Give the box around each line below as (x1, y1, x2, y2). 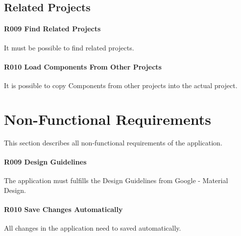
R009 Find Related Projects (4, 24, 101, 34)
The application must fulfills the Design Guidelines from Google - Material (4, 175, 228, 186)
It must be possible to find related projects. (4, 42, 134, 52)
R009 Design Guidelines (4, 156, 87, 166)
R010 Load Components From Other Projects (4, 61, 162, 71)
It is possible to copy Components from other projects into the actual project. (4, 80, 238, 90)
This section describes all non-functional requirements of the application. (4, 137, 222, 147)
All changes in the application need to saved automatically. (4, 223, 181, 233)
